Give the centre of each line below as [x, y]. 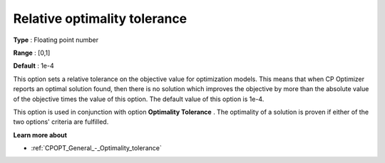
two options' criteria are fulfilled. [61, 122]
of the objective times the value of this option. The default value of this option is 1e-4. [139, 99]
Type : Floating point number [56, 40]
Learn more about [40, 135]
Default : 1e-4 [34, 66]
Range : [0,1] [32, 53]
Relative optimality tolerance [100, 19]
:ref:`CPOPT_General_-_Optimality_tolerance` [96, 148]
